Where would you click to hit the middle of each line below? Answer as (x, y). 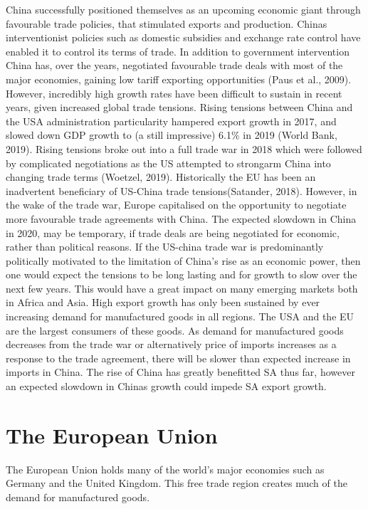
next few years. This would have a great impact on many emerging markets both (182, 288)
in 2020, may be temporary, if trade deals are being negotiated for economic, (173, 232)
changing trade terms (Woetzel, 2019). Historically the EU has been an (161, 177)
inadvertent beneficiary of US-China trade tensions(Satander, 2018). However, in (182, 190)
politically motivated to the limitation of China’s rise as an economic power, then (183, 260)
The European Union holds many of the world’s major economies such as (165, 469)
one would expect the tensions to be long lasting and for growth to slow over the (182, 274)
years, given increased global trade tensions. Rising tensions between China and (179, 107)
